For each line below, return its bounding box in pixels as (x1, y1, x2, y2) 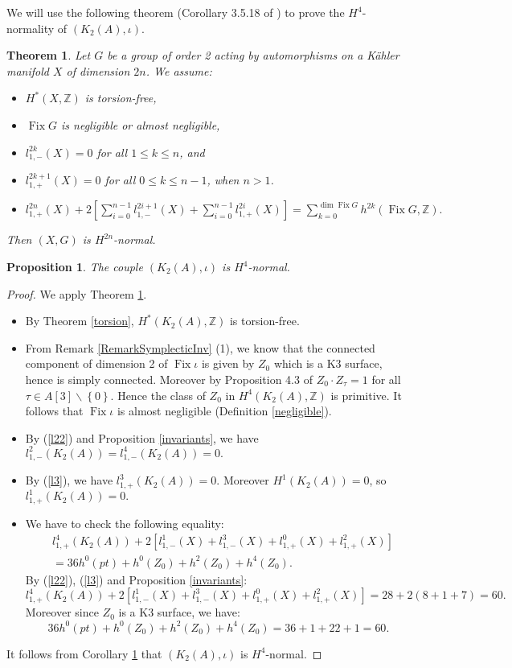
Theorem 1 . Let (6, 47, 91, 64)
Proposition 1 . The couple (6, 258, 143, 275)
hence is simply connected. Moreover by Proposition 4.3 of (25, 371, 313, 387)
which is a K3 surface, (273, 355, 383, 372)
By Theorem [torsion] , (25, 312, 134, 329)
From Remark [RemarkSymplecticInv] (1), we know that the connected (25, 339, 375, 356)
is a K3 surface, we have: (118, 604, 240, 621)
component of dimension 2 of (25, 355, 168, 372)
